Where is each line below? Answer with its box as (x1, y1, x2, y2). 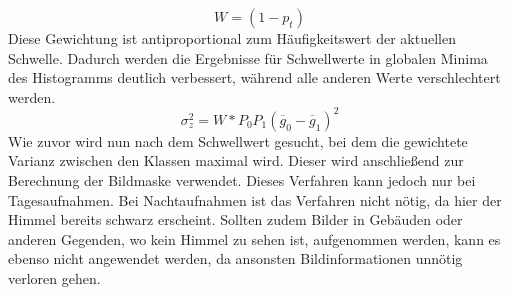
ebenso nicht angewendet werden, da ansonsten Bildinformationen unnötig (8, 248, 463, 269)
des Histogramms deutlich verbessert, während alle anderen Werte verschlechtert (8, 67, 501, 88)
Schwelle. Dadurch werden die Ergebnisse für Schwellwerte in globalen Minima (8, 47, 488, 68)
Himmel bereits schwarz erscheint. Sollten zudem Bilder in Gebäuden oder (8, 209, 463, 230)
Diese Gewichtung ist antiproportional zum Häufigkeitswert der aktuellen (8, 28, 456, 48)
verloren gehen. (8, 268, 101, 289)
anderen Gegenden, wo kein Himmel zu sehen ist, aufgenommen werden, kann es (8, 228, 501, 249)
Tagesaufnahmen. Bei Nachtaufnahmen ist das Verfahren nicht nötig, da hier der (8, 189, 502, 210)
